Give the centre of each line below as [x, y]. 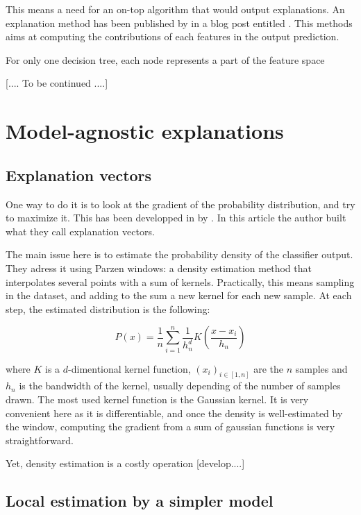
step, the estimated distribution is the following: [108, 309]
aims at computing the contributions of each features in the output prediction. [173, 36]
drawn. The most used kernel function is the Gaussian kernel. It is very [157, 399]
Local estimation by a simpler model [140, 501]
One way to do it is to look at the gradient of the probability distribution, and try [180, 204]
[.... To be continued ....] [57, 83]
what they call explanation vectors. [80, 231]
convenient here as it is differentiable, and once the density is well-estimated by [174, 413]
